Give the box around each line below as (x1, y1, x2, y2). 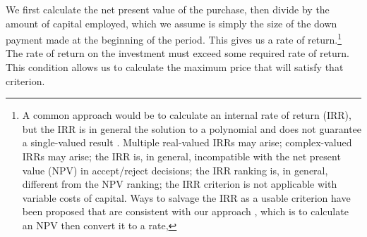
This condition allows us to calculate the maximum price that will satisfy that (6, 60, 344, 75)
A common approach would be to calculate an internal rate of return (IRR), (22, 108, 351, 122)
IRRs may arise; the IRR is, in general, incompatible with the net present (22, 149, 341, 163)
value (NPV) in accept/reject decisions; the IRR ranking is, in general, (22, 162, 328, 177)
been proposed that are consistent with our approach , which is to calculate (22, 204, 349, 219)
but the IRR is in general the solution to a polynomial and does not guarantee (22, 121, 362, 136)
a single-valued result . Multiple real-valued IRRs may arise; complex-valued (22, 135, 352, 150)
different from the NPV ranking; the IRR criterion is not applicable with (22, 177, 337, 191)
